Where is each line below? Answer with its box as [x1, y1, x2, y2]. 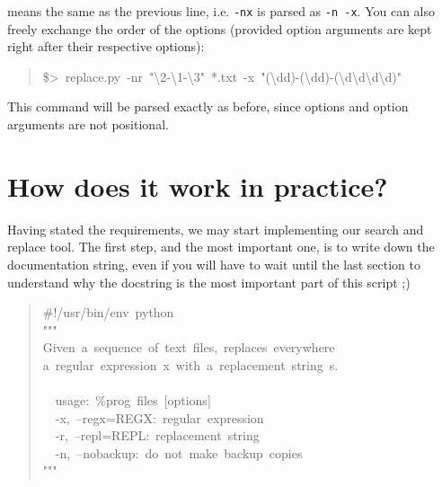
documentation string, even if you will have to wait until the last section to [7, 254, 420, 273]
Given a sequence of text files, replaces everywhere [42, 338, 335, 357]
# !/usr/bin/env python [42, 303, 174, 322]
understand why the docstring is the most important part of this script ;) [7, 272, 411, 291]
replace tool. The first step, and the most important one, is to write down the [7, 237, 435, 256]
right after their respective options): [7, 37, 205, 56]
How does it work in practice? [7, 167, 388, 204]
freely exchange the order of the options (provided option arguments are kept [7, 19, 432, 38]
